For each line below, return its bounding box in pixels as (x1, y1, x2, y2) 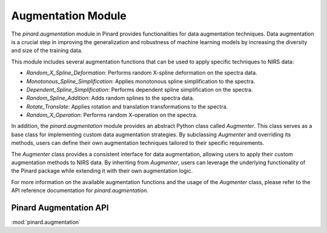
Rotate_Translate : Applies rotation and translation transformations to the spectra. (26, 103, 228, 110)
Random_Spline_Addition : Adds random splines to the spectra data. (26, 94, 194, 102)
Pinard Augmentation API (11, 203, 109, 212)
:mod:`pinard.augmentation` (11, 219, 81, 226)
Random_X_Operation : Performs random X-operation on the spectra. (26, 112, 198, 119)
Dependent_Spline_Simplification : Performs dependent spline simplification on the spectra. (26, 86, 254, 93)
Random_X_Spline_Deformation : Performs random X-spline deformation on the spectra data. (26, 69, 257, 77)
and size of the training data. (11, 47, 83, 54)
